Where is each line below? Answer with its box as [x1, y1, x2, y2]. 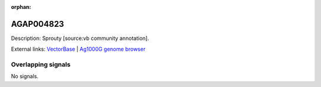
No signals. [11, 73, 39, 80]
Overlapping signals [11, 60, 71, 69]
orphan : [11, 4, 32, 10]
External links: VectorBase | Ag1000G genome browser [11, 45, 146, 53]
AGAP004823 [11, 18, 65, 29]
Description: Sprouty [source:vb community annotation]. [11, 35, 150, 42]
